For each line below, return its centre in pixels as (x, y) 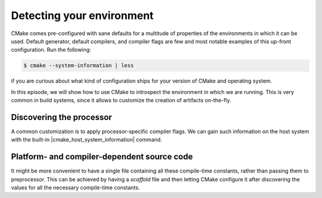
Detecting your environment (82, 15)
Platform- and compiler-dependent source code (102, 157)
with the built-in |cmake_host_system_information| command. (86, 140)
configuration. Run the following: (51, 50)
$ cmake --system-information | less (79, 66)
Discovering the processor (62, 117)
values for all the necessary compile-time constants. (75, 188)
